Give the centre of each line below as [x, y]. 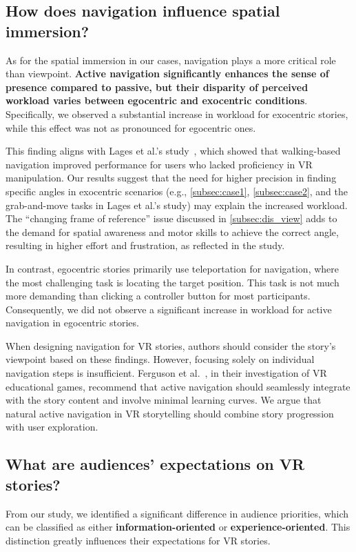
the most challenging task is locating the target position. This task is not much [172, 282]
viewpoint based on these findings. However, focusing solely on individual [160, 359]
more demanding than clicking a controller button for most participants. [158, 296]
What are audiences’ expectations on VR [155, 464]
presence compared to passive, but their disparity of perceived [157, 87]
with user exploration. [52, 427]
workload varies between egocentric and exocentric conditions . [157, 100]
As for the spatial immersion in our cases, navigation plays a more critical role [171, 60]
